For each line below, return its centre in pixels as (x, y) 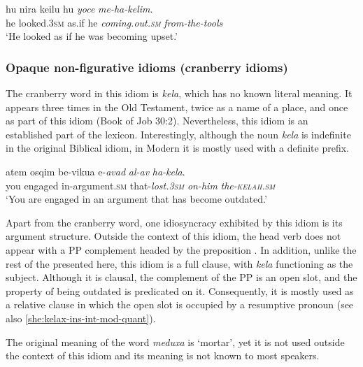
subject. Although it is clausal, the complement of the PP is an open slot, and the (181, 277)
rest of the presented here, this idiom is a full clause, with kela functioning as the (179, 263)
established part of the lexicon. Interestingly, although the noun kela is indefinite (178, 134)
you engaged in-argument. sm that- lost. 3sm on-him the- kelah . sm (141, 185)
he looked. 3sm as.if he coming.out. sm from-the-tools (114, 22)
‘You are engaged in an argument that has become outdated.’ (136, 199)
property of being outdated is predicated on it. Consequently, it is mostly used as (180, 290)
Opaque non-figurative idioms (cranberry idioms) (147, 67)
